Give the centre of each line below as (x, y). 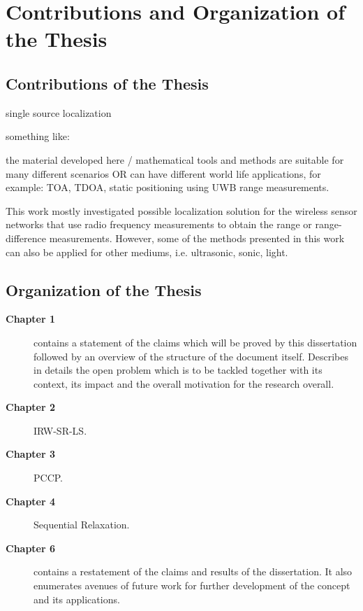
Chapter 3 (31, 454)
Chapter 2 (31, 407)
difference (26, 238)
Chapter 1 (31, 319)
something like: (38, 136)
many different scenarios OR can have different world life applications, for (163, 173)
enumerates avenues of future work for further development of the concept (192, 585)
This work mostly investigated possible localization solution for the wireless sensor (181, 210)
